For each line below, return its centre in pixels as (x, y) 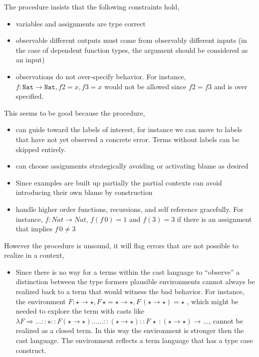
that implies (34, 229)
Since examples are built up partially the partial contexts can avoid (119, 182)
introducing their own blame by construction (84, 192)
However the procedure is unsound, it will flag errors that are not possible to (122, 245)
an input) (30, 60)
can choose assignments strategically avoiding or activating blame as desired (132, 166)
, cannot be (226, 320)
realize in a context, (34, 255)
